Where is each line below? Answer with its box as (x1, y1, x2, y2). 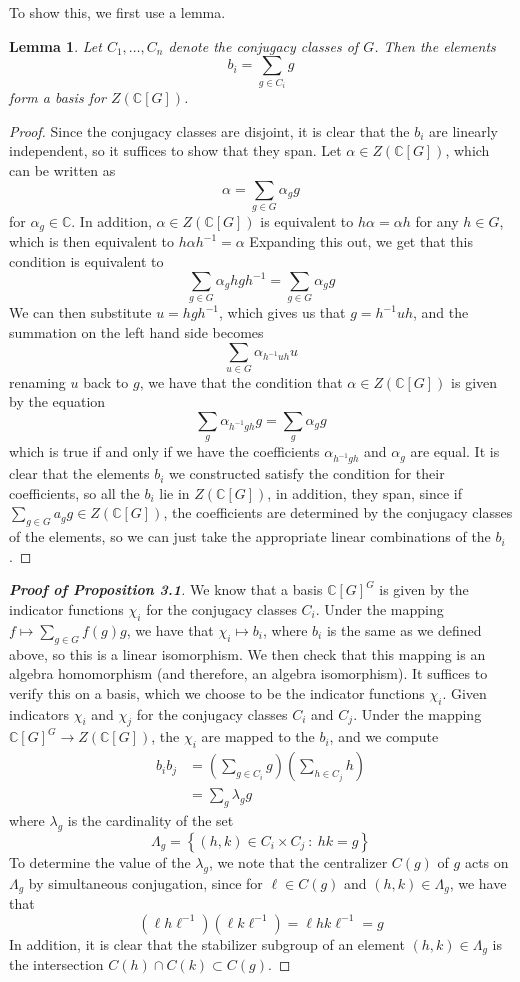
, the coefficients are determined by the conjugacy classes (163, 502, 513, 523)
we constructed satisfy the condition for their (168, 463, 445, 484)
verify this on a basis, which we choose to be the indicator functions (9, 682, 425, 703)
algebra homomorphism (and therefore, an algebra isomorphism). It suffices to (9, 663, 488, 684)
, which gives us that (218, 302, 346, 323)
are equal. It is (410, 441, 500, 462)
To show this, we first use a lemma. (9, 2, 226, 22)
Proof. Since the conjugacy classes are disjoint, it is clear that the (9, 120, 410, 141)
